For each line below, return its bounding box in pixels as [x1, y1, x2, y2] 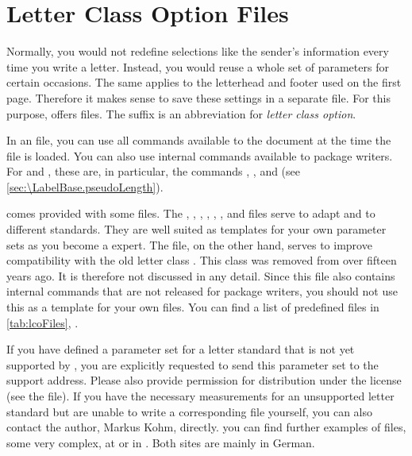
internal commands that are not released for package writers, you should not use [6, 283, 398, 299]
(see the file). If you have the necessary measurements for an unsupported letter [6, 388, 395, 404]
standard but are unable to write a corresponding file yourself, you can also [6, 403, 373, 419]
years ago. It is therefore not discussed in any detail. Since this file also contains [6, 267, 395, 284]
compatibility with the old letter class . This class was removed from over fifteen [6, 252, 397, 269]
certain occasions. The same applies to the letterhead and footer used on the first [6, 74, 402, 91]
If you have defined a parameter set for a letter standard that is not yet [6, 341, 355, 357]
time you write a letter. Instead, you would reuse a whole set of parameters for [6, 58, 389, 75]
